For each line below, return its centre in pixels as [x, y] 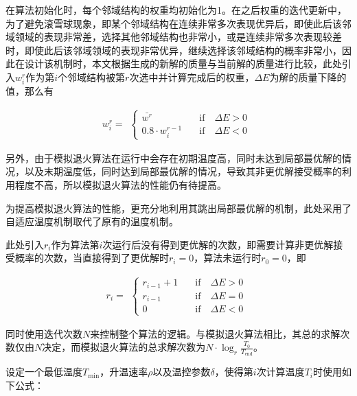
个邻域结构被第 [92, 77]
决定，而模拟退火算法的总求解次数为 [124, 347]
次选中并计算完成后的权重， [192, 77]
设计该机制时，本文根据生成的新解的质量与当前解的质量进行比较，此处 [183, 63]
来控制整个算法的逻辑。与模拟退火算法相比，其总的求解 [215, 333]
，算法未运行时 [228, 258]
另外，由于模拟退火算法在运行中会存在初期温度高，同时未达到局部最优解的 [174, 158]
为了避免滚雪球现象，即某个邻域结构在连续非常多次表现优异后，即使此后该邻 [178, 23]
